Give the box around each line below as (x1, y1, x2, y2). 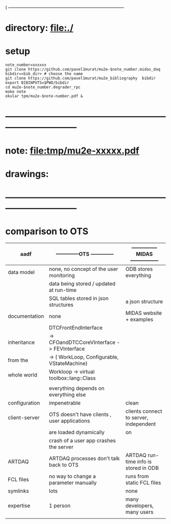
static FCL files (125, 479, 161, 486)
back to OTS (49, 461, 79, 468)
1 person (49, 502, 71, 509)
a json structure (125, 298, 163, 305)
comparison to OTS (5, 226, 89, 237)
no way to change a (49, 472, 96, 480)
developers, (125, 502, 154, 509)
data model (8, 268, 35, 276)
